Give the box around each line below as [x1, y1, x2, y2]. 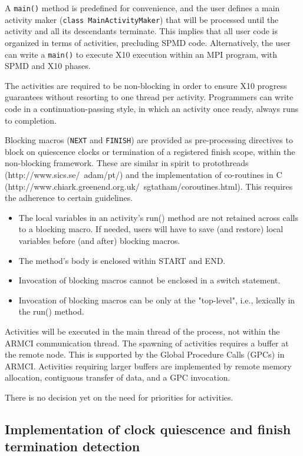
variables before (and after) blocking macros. [18, 234, 180, 246]
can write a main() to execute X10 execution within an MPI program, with [5, 48, 278, 60]
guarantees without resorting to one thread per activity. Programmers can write [5, 91, 294, 103]
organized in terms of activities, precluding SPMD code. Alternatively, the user [5, 36, 291, 48]
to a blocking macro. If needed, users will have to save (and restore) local [18, 223, 284, 235]
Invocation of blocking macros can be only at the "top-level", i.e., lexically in [18, 293, 295, 306]
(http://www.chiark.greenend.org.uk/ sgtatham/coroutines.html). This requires [5, 180, 293, 192]
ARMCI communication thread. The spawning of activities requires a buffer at [5, 336, 289, 349]
